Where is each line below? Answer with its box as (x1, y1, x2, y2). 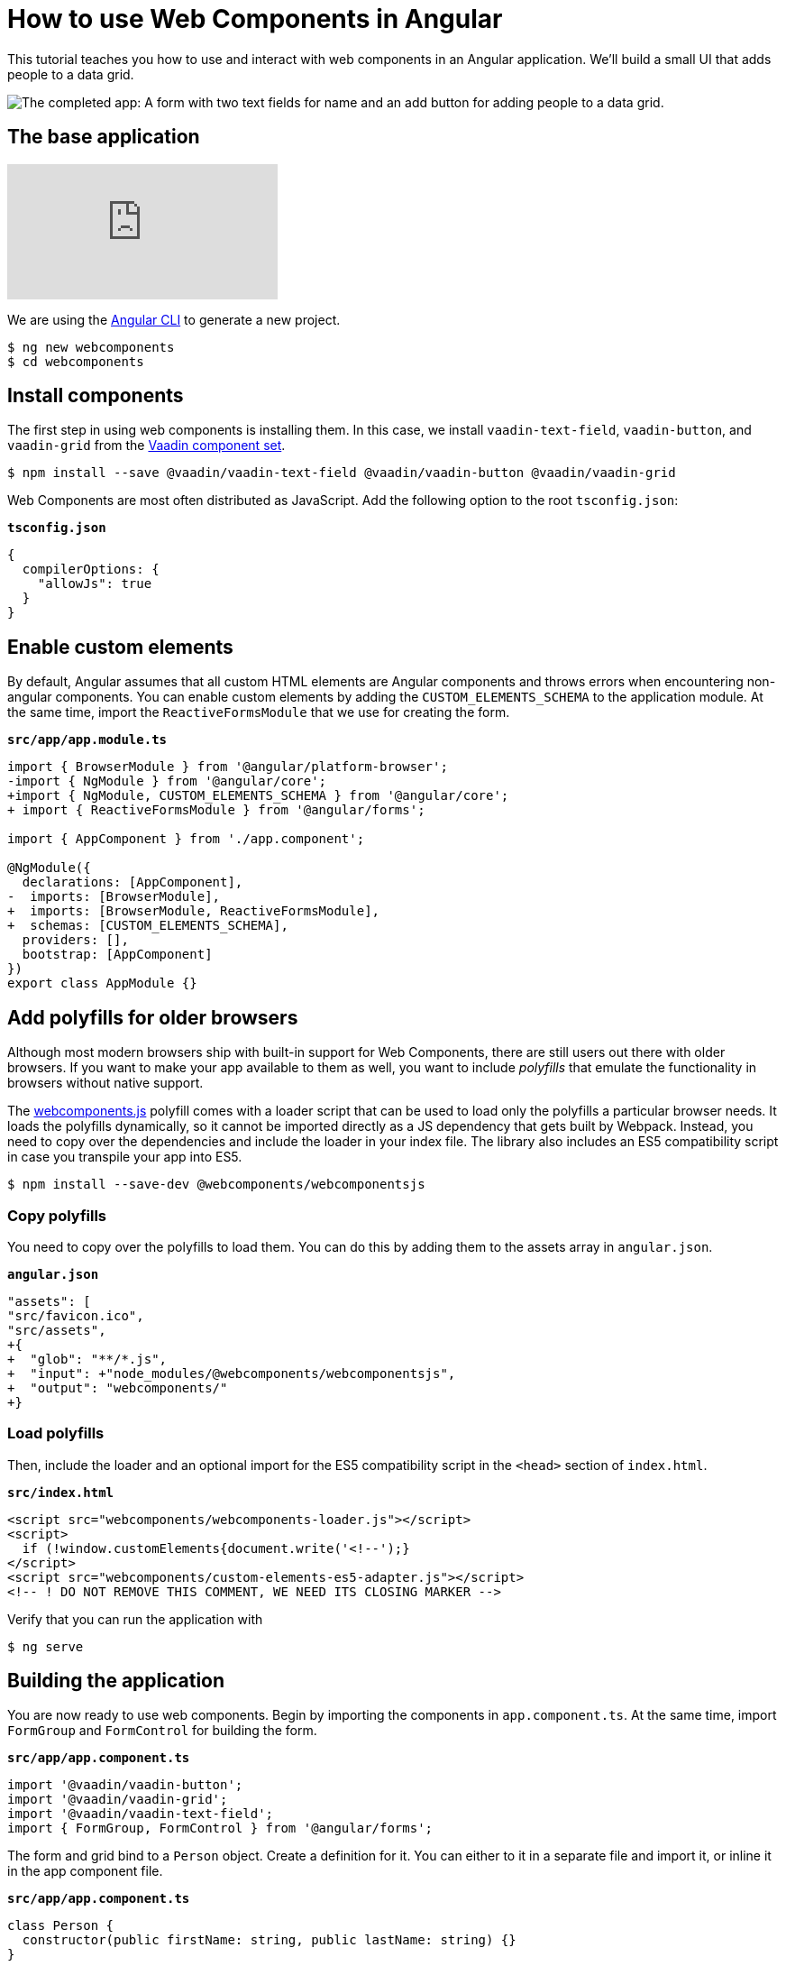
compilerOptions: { (22, 562, 160, 577)
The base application (7, 125, 200, 149)
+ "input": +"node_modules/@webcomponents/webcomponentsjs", (7, 1365, 456, 1381)
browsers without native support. (7, 1075, 204, 1091)
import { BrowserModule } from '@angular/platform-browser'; (7, 759, 448, 775)
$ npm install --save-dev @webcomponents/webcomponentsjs (7, 1177, 425, 1192)
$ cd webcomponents (7, 354, 144, 369)
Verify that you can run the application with (7, 1611, 263, 1627)
